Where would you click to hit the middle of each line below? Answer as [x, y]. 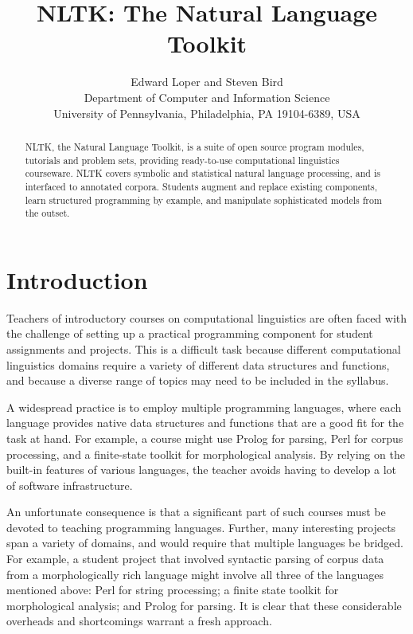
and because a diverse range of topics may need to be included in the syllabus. [198, 380]
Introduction [77, 279]
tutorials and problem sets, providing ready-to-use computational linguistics [182, 160]
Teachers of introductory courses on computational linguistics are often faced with [207, 317]
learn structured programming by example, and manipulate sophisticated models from [203, 200]
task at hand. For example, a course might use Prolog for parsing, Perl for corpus [205, 438]
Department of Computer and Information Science [207, 97]
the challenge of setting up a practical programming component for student [190, 333]
